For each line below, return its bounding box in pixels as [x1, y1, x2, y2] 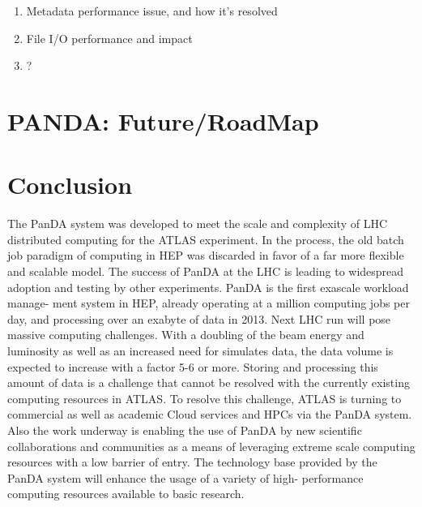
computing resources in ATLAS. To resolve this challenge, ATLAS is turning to [7, 389, 402, 406]
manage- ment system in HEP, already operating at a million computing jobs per [7, 294, 410, 312]
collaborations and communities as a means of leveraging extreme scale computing [7, 437, 416, 454]
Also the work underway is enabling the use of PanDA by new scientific [7, 422, 362, 438]
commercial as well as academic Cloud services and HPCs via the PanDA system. [7, 406, 412, 423]
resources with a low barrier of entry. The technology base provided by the [7, 453, 377, 470]
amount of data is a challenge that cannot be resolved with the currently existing [7, 374, 410, 391]
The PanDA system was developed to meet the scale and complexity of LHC [7, 215, 388, 232]
